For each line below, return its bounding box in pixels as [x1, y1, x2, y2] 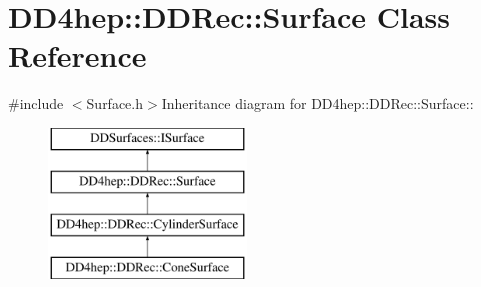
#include [8, 93, 64, 114]
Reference [8, 35, 147, 76]
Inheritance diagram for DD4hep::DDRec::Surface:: [161, 93, 474, 114]
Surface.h [86, 93, 144, 114]
